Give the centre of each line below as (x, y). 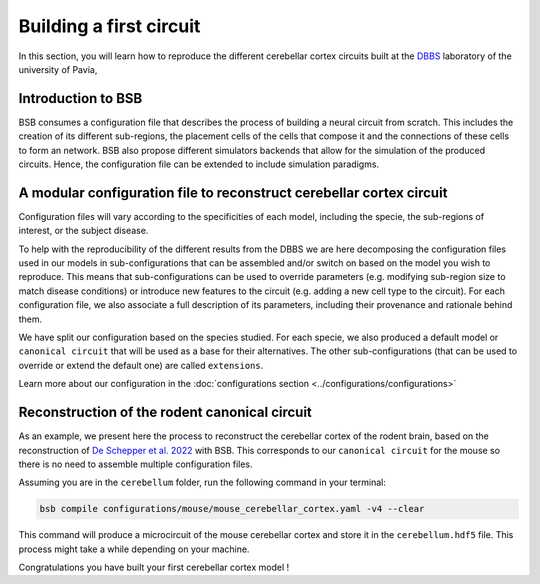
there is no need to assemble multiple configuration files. (136, 464)
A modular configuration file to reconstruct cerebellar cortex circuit (233, 192)
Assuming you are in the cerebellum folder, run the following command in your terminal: (202, 482)
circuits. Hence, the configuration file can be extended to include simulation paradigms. (199, 164)
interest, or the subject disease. (83, 231)
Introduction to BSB (80, 98)
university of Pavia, (58, 69)
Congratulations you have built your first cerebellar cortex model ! (154, 567)
